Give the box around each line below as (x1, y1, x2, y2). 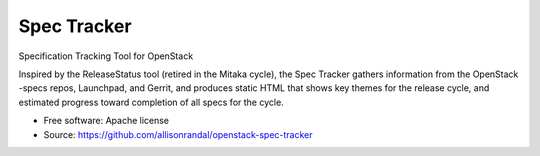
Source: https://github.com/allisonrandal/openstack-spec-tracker (43, 128, 313, 140)
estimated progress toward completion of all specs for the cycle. (18, 96, 284, 108)
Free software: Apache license (43, 115, 170, 127)
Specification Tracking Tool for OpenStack (18, 50, 194, 62)
